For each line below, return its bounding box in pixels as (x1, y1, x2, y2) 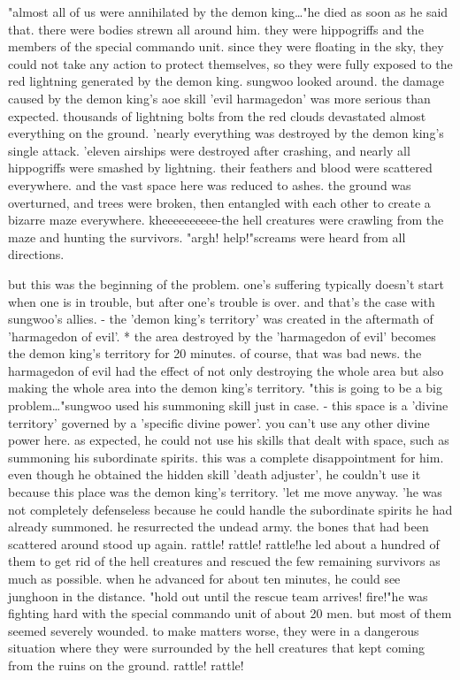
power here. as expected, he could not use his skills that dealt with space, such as (8, 431, 449, 449)
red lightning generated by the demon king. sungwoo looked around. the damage (8, 72, 444, 90)
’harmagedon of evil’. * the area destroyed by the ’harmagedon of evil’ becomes (8, 326, 436, 345)
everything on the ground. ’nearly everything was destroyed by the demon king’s (8, 124, 444, 142)
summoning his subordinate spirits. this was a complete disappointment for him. (8, 447, 444, 466)
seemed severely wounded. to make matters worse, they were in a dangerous (8, 621, 419, 639)
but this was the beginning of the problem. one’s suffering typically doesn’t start (8, 274, 444, 293)
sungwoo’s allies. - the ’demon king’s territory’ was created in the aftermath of (8, 309, 433, 328)
